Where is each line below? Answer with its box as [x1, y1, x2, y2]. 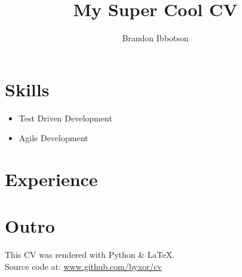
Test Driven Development [19, 111, 112, 124]
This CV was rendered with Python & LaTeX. [5, 248, 175, 261]
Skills [5, 77, 50, 101]
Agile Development [19, 132, 88, 144]
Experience [5, 167, 98, 191]
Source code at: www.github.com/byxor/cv [5, 260, 162, 272]
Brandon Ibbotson [122, 32, 189, 44]
